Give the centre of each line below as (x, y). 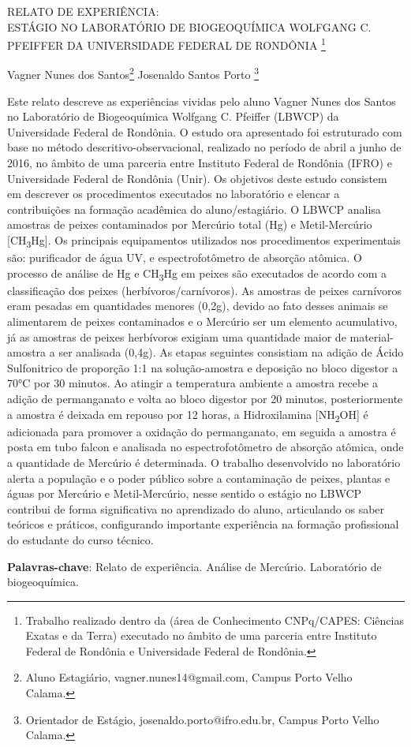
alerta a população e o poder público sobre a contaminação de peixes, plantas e (199, 478)
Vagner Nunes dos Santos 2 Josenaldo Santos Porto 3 (133, 73)
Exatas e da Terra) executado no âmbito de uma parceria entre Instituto (201, 635)
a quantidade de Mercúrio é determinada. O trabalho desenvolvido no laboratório (204, 462)
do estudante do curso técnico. (80, 539)
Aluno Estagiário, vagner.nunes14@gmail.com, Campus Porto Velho (189, 677)
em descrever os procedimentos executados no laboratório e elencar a (174, 194)
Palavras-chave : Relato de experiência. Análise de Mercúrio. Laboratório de (194, 566)
